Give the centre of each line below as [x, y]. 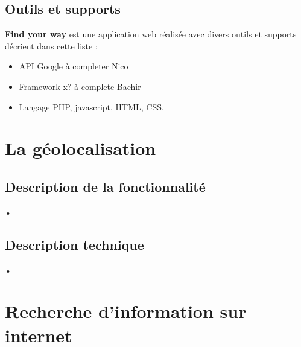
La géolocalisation [81, 148]
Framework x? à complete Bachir [80, 86]
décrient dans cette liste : [51, 46]
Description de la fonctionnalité [105, 186]
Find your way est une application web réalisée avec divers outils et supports [151, 34]
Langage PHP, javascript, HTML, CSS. [91, 107]
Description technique [74, 244]
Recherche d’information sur [126, 311]
